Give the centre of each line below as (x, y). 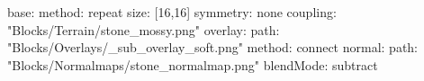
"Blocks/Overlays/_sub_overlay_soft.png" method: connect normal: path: (213, 47)
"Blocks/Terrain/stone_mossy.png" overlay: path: (144, 29)
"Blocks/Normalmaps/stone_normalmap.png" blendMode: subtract (193, 64)
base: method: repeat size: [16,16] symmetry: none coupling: (172, 12)
